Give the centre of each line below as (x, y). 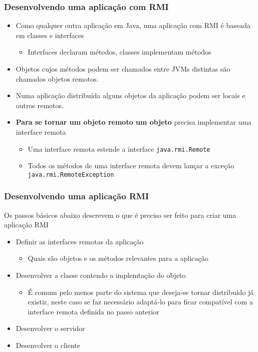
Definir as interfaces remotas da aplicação (80, 241)
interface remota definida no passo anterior (93, 311)
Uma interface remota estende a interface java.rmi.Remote (119, 148)
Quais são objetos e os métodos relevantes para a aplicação (118, 258)
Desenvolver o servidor (50, 328)
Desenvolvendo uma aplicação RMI (77, 196)
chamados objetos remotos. (57, 78)
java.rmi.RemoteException (71, 174)
